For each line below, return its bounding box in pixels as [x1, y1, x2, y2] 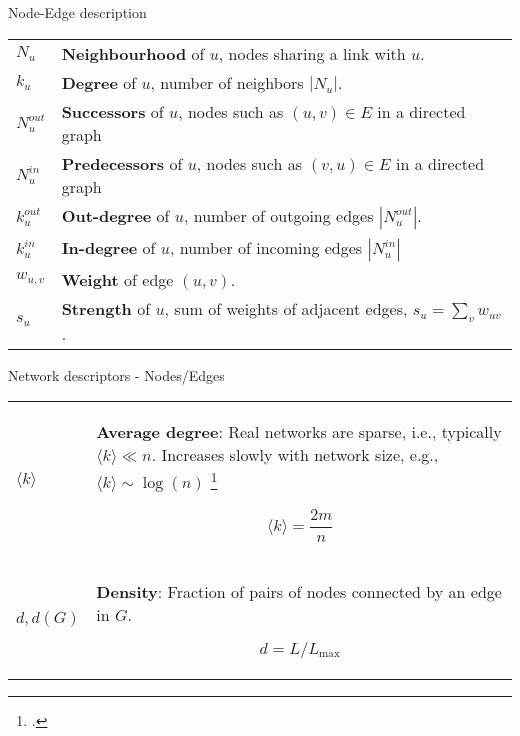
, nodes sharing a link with [218, 41, 406, 65]
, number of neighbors [150, 70, 304, 94]
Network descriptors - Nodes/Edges [8, 364, 225, 385]
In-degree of [61, 235, 156, 259]
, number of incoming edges [170, 235, 363, 259]
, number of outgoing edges [184, 203, 374, 227]
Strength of [61, 296, 151, 320]
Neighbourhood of [61, 41, 205, 65]
